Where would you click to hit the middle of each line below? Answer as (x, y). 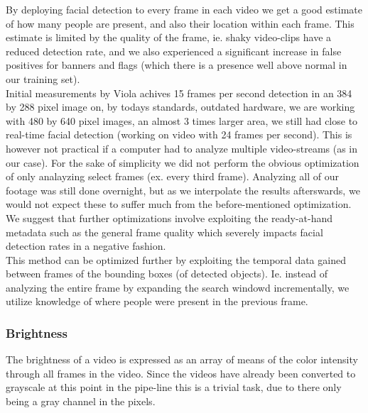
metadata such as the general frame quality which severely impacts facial (164, 232)
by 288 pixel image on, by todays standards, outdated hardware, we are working (180, 107)
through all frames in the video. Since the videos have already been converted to (181, 373)
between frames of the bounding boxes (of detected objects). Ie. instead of (167, 274)
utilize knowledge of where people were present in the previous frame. (157, 301)
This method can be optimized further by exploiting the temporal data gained (176, 259)
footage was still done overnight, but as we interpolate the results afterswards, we (183, 190)
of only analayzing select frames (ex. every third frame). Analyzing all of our (172, 176)
